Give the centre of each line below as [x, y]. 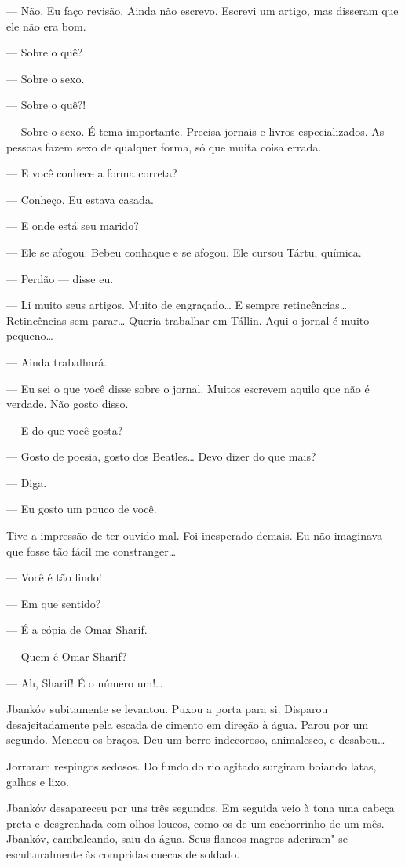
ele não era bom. [46, 25]
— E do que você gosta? [65, 430]
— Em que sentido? [54, 603]
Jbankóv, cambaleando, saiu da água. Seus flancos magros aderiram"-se [177, 838]
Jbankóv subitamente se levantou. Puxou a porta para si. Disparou [167, 709]
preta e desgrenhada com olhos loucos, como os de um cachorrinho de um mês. [195, 823]
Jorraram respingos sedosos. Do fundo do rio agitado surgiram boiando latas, [192, 766]
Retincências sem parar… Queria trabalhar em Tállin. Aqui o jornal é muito [188, 320]
